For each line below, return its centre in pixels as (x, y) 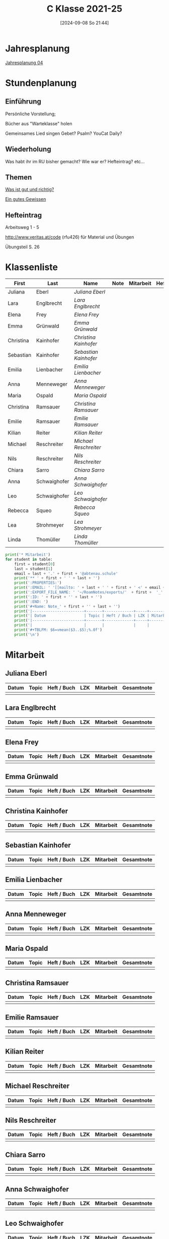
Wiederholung (28, 149)
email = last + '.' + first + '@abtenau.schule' (66, 573)
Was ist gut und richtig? (30, 190)
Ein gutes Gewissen (26, 199)
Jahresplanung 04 (24, 62)
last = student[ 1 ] (33, 569)
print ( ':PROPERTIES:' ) (38, 583)
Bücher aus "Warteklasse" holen (39, 123)
